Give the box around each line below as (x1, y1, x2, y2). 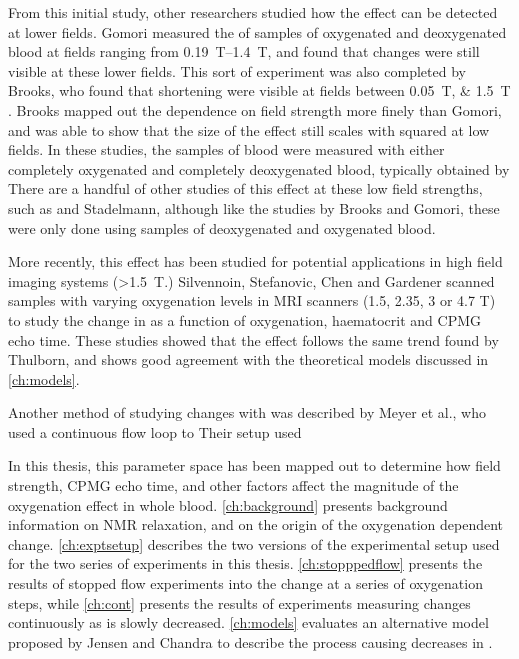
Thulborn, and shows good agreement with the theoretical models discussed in (8, 349, 489, 370)
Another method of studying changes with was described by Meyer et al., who (8, 402, 486, 423)
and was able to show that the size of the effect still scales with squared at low (8, 119, 490, 140)
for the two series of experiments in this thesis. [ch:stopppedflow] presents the (8, 553, 483, 574)
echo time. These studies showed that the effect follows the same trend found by (8, 329, 499, 350)
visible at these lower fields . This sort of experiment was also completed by (8, 60, 466, 81)
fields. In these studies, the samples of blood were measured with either (8, 139, 445, 160)
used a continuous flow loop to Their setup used (8, 421, 302, 442)
